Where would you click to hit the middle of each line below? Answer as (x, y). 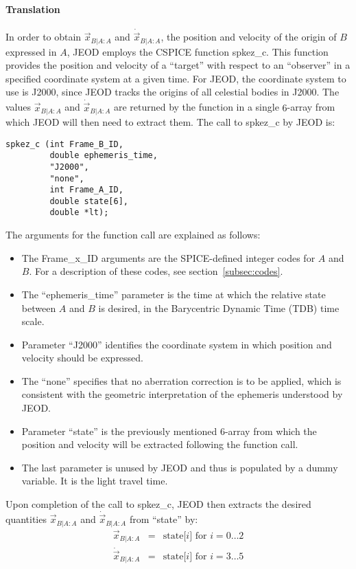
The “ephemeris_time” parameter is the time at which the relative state (174, 294)
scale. (33, 321)
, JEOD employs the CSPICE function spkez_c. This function (198, 51)
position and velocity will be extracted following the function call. (160, 444)
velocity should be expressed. (83, 358)
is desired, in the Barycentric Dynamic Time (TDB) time (219, 308)
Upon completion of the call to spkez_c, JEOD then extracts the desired (158, 504)
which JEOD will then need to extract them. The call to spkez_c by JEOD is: (170, 121)
